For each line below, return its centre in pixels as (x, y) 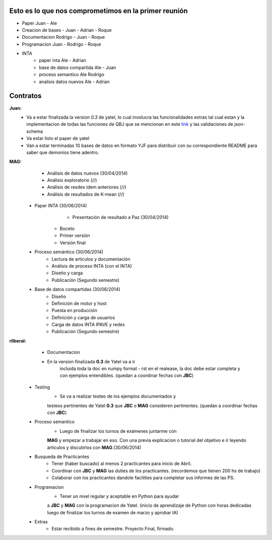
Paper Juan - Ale (40, 23)
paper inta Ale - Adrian (63, 60)
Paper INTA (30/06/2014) (61, 206)
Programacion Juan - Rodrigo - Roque (62, 44)
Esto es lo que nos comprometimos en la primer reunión (99, 11)
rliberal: (18, 341)
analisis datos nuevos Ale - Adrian (74, 82)
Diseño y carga (67, 273)
